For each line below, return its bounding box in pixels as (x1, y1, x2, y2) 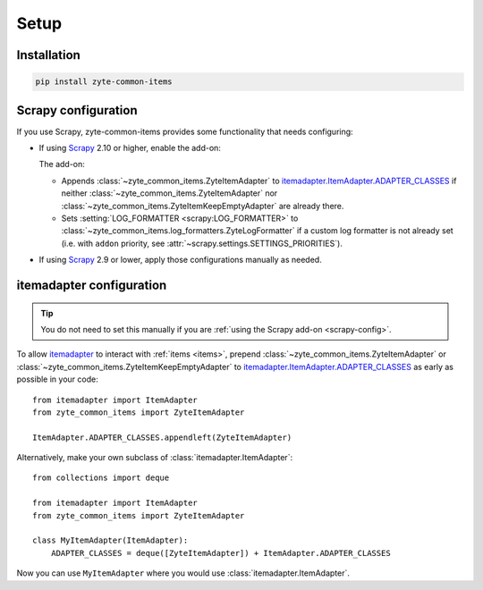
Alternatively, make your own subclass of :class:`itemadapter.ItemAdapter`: (16, 452, 293, 463)
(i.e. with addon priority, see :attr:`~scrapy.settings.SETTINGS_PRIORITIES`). (61, 238, 343, 249)
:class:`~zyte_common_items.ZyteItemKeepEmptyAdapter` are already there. (61, 200, 344, 211)
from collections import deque (32, 473, 170, 483)
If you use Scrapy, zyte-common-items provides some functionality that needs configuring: (16, 126, 353, 137)
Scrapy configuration (16, 103, 138, 118)
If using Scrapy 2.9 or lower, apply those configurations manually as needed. (38, 255, 322, 265)
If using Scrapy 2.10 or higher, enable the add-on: (38, 143, 221, 154)
